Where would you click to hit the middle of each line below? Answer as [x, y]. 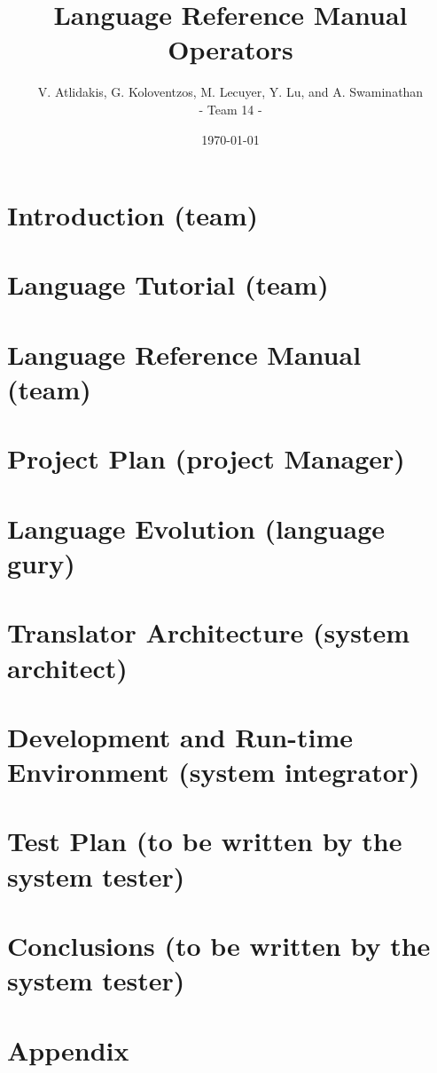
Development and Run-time [180, 736]
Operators [230, 49]
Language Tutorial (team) [168, 284]
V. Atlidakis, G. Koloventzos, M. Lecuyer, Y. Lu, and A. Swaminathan [230, 92]
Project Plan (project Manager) [206, 458]
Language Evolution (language [196, 528]
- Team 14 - [230, 109]
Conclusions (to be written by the [219, 946]
